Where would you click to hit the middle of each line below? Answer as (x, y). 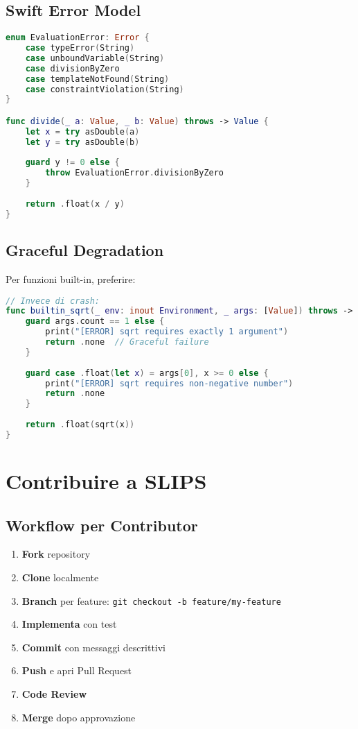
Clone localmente (60, 577)
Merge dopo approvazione (79, 717)
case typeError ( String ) (80, 48)
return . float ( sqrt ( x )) (80, 425)
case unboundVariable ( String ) (95, 58)
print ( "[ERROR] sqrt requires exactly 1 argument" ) (167, 332)
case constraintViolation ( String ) (105, 89)
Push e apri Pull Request (77, 670)
